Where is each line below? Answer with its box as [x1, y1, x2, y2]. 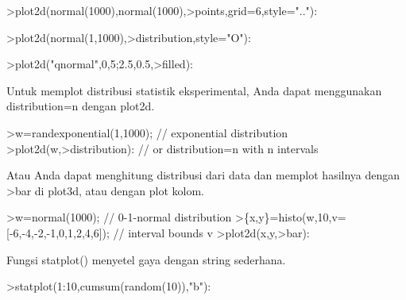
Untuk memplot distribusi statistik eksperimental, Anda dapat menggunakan [6, 82, 382, 98]
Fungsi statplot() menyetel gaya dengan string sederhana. [6, 251, 286, 267]
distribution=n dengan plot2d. [6, 98, 155, 114]
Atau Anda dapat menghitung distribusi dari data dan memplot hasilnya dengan [6, 167, 400, 183]
